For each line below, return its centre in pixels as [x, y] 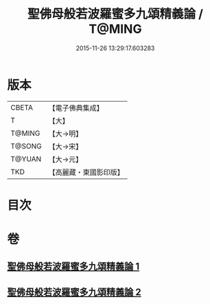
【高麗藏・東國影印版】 [86, 172]
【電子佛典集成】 [76, 108]
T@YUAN [26, 159]
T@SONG [26, 146]
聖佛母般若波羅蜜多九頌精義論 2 [74, 292]
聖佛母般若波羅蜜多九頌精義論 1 [73, 267]
